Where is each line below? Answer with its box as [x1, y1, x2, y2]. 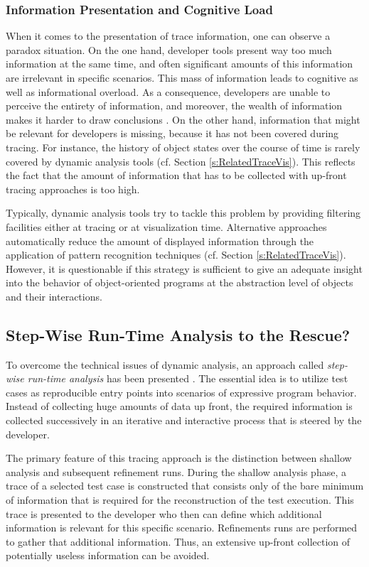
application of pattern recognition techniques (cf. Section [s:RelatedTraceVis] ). [6, 247, 346, 262]
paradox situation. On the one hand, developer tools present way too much [6, 42, 332, 57]
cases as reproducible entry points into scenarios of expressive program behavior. [6, 384, 357, 399]
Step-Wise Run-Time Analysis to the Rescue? [6, 323, 351, 345]
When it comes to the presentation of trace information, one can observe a [6, 28, 331, 43]
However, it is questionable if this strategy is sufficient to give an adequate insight [6, 261, 363, 276]
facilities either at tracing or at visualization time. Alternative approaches [6, 219, 327, 234]
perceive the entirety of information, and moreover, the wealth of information [6, 98, 343, 113]
